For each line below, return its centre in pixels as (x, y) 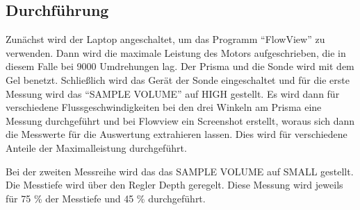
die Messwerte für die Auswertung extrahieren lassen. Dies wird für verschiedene (177, 134)
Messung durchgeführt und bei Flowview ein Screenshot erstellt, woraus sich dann (180, 120)
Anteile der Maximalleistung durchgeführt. (96, 147)
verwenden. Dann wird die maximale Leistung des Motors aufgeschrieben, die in (176, 52)
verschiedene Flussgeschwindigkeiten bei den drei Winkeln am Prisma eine (164, 107)
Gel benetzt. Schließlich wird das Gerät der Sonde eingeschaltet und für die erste (178, 79)
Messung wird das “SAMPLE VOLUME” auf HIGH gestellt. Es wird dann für (173, 93)
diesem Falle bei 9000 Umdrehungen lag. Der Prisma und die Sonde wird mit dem (180, 66)
